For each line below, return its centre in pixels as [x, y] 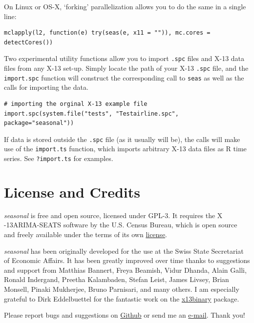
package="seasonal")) [39, 123]
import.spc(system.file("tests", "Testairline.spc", [91, 113]
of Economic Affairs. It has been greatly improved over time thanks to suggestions [127, 260]
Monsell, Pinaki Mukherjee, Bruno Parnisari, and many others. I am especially [122, 289]
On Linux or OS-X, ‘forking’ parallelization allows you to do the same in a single [125, 6]
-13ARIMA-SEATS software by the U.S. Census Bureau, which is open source [121, 225]
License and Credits [72, 192]
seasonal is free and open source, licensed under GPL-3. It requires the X [113, 215]
